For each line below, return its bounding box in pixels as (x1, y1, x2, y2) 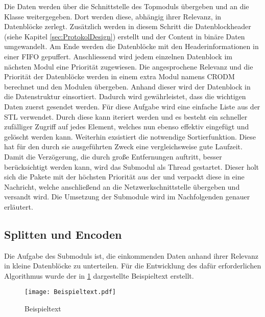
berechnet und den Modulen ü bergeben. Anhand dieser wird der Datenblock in (4, 81, 251, 92)
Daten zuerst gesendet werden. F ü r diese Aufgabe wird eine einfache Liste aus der (4, 101, 260, 111)
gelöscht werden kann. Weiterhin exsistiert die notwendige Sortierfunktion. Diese (4, 131, 256, 142)
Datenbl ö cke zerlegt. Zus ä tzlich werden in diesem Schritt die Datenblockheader (4, 21, 251, 32)
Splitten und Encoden (4, 226, 122, 242)
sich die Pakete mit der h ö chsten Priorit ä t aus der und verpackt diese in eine (4, 171, 245, 182)
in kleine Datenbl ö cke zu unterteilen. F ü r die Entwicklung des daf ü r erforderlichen (4, 260, 261, 271)
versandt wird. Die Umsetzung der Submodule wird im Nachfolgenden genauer (4, 191, 250, 202)
